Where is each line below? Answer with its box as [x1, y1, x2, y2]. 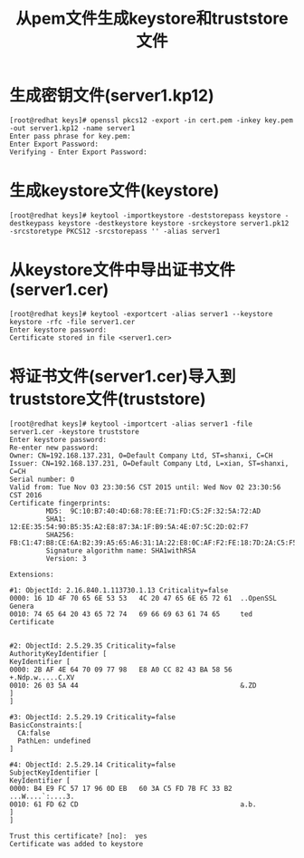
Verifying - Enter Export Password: [9, 147, 147, 157]
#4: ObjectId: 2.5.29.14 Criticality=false [9, 760, 176, 769]
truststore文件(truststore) [9, 389, 206, 409]
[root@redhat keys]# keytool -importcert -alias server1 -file [9, 419, 253, 429]
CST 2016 [9, 490, 43, 499]
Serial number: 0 [9, 475, 75, 484]
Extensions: [9, 570, 54, 579]
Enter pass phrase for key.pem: [9, 131, 131, 140]
